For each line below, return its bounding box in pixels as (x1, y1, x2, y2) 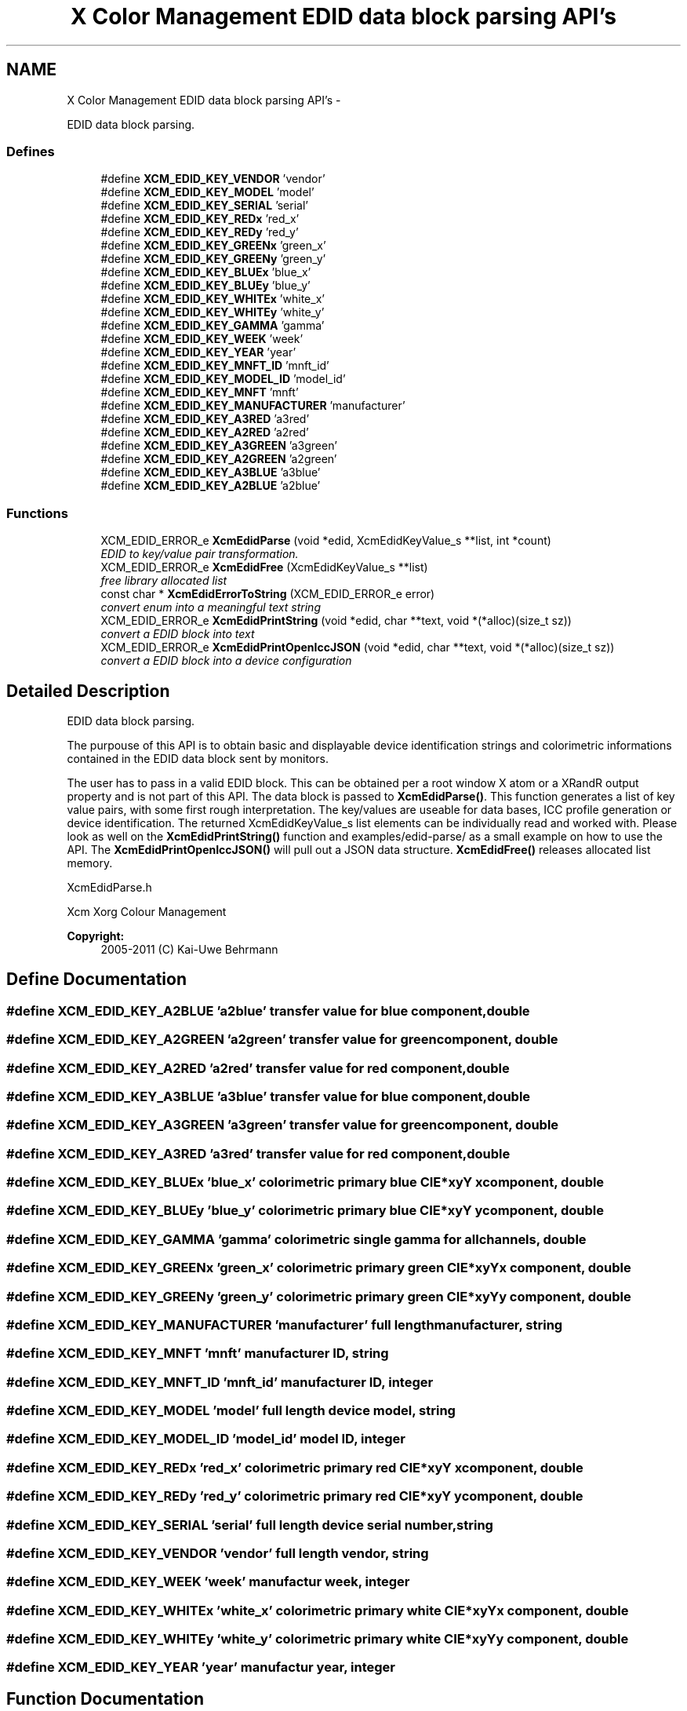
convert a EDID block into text (100, 627, 255, 641)
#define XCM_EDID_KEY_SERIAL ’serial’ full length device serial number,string (6, 1516, 493, 1533)
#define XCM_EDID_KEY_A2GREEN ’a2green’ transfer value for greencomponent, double (6, 1031, 558, 1048)
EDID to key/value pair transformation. (100, 547, 299, 561)
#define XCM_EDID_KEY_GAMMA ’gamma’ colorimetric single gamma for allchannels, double (6, 1231, 587, 1247)
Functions (6, 505, 68, 521)
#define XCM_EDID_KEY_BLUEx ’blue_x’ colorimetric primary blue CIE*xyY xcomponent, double (6, 1174, 605, 1191)
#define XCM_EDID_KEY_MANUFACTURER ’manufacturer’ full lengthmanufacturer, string (6, 1316, 563, 1333)
